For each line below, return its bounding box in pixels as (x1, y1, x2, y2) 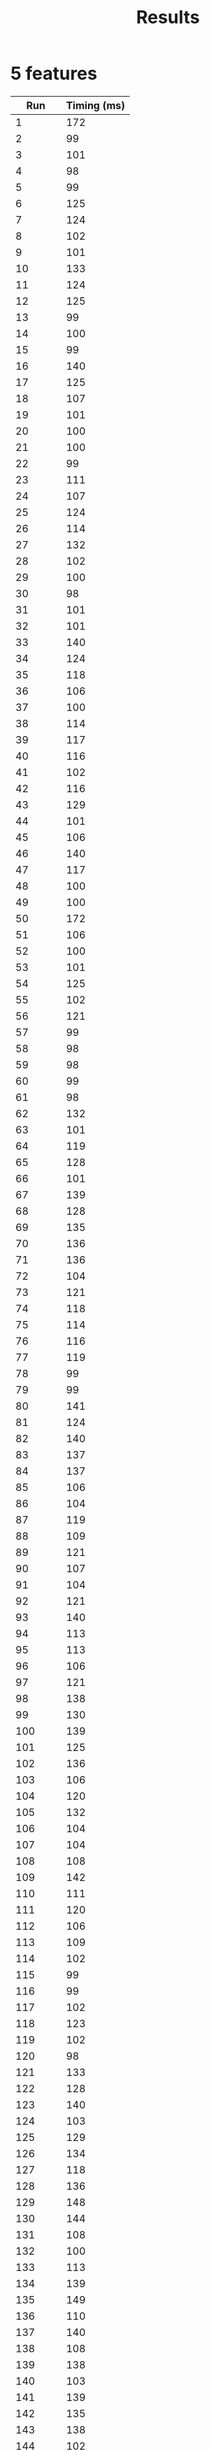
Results (136, 6, 200, 29)
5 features (10, 62, 98, 85)
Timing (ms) (65, 98, 126, 112)
